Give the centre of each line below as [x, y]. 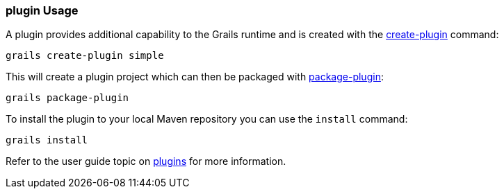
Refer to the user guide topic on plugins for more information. [146, 161]
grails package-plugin [67, 98]
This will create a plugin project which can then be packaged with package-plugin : [195, 77]
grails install [47, 140]
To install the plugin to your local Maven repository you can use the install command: [207, 119]
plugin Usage [42, 10]
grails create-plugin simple [85, 56]
